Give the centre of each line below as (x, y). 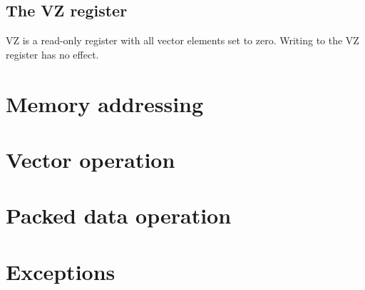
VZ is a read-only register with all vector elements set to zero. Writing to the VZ (182, 40)
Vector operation (91, 159)
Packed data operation (119, 215)
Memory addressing (105, 103)
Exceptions (61, 271)
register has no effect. (52, 54)
